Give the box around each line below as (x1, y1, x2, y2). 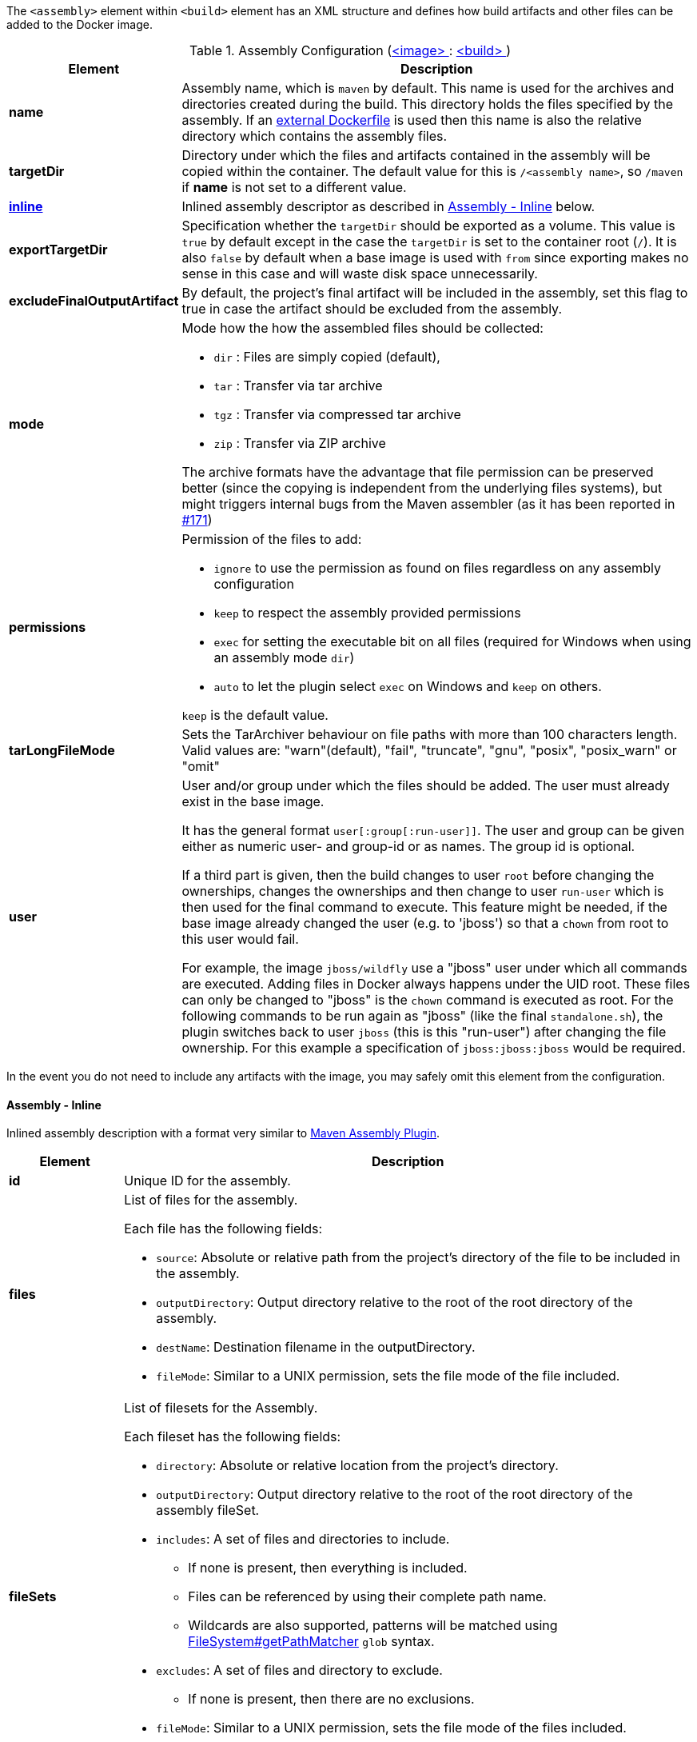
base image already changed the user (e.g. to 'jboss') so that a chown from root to (181, 915, 669, 931)
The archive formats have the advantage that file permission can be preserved (181, 464, 654, 480)
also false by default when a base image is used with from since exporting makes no (181, 250, 689, 266)
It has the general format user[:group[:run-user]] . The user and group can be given (181, 822, 685, 838)
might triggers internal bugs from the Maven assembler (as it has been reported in (181, 496, 675, 512)
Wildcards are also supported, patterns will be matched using (188, 1617, 558, 1634)
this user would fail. (181, 931, 299, 947)
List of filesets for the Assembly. (124, 1400, 318, 1416)
